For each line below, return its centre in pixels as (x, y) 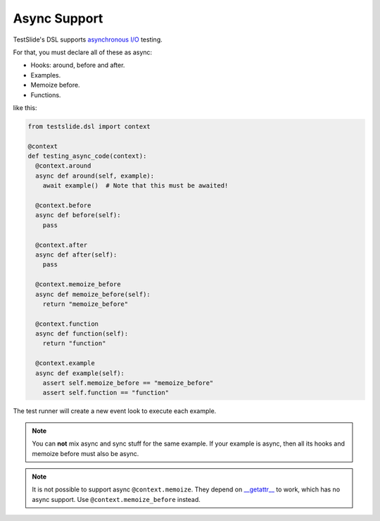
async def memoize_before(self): (93, 294)
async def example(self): (80, 373)
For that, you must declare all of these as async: (83, 52)
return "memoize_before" (85, 304)
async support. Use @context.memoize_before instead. (116, 499)
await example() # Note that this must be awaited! (135, 186)
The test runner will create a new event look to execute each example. (115, 411)
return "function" (74, 343)
